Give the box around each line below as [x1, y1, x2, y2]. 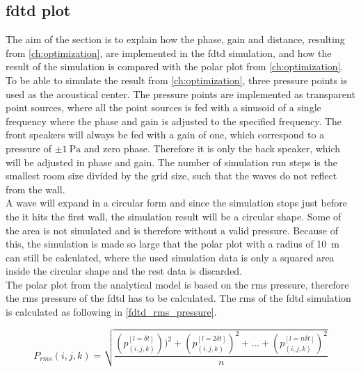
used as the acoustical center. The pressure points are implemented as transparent [6, 86, 355, 101]
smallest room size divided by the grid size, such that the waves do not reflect [6, 168, 337, 183]
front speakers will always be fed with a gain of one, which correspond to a [6, 127, 325, 142]
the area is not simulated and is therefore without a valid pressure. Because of [6, 223, 338, 237]
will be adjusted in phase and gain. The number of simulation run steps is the [6, 154, 337, 169]
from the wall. [6, 181, 65, 196]
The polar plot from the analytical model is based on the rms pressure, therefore [6, 277, 349, 291]
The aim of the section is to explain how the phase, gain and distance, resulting [6, 32, 345, 47]
